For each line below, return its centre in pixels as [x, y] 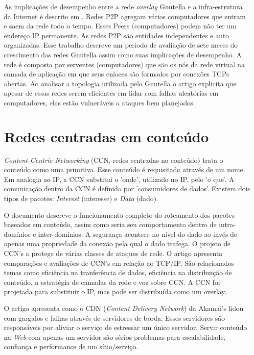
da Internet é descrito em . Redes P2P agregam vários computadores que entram [125, 16]
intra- [227, 224]
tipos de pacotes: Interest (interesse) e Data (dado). [81, 198]
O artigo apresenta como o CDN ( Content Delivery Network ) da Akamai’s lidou [124, 308]
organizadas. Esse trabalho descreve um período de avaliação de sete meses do [121, 45]
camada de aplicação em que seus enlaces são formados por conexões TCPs [116, 74]
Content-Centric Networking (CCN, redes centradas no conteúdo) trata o [114, 160]
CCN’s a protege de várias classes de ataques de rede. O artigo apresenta [113, 253]
